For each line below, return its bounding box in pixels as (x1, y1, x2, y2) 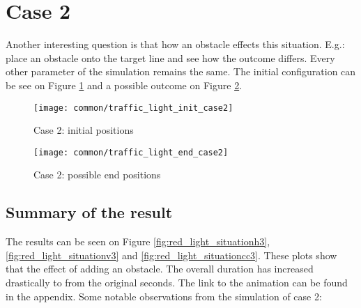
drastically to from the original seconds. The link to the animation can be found (6, 275, 348, 289)
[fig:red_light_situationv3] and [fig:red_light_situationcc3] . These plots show (6, 247, 337, 262)
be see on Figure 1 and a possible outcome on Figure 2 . (6, 77, 243, 92)
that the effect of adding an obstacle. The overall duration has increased (6, 261, 314, 276)
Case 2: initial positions (33, 123, 134, 137)
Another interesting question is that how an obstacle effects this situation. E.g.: (6, 37, 345, 52)
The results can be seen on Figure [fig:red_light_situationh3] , (6, 234, 270, 249)
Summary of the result (6, 201, 173, 223)
